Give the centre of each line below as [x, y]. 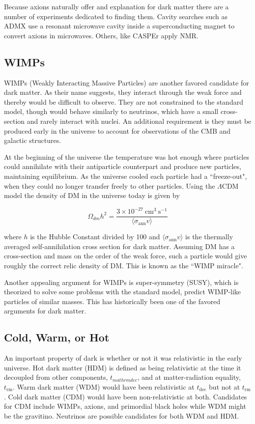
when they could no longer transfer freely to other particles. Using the [110, 185]
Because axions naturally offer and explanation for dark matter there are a [116, 6]
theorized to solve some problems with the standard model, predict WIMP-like [123, 292]
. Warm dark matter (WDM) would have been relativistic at [103, 387]
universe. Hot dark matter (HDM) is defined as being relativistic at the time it [123, 367]
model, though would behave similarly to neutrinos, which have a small [111, 111]
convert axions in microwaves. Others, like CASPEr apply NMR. [101, 35]
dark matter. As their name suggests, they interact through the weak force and [123, 92]
